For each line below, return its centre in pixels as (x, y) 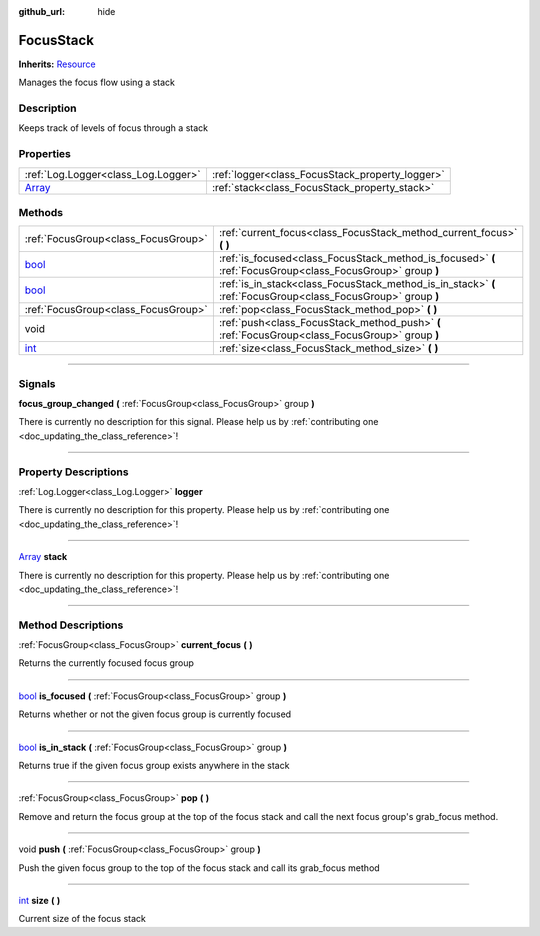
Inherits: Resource (57, 64)
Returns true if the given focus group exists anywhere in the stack (154, 766)
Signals (37, 383)
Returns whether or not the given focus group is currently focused (155, 714)
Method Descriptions (71, 625)
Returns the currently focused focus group (106, 663)
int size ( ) (39, 900)
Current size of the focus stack (82, 919)
